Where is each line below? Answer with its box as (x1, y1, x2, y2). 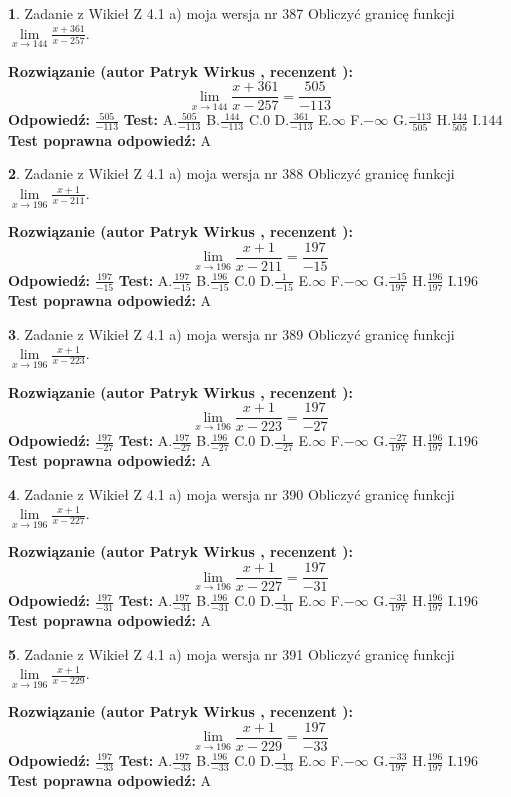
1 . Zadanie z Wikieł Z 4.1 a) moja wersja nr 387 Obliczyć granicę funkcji (8, 3, 455, 23)
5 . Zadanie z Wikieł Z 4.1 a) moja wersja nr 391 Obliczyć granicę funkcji (8, 643, 455, 664)
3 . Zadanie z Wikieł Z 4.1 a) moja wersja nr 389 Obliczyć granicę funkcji (8, 323, 455, 344)
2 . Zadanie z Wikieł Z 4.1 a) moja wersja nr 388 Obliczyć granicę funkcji (8, 163, 455, 184)
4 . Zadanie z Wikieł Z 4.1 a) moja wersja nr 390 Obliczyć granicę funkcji (8, 483, 455, 504)
